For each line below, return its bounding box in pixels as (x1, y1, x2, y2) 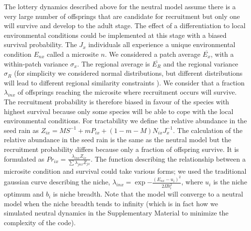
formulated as (4, 153, 45, 164)
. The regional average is (77, 58, 150, 68)
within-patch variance (4, 58, 68, 68)
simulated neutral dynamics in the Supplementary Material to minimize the (4, 208, 229, 218)
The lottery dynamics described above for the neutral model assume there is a (4, 1, 236, 11)
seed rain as (4, 125, 39, 135)
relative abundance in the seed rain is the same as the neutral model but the (4, 134, 232, 145)
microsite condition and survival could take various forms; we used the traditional (4, 165, 247, 176)
